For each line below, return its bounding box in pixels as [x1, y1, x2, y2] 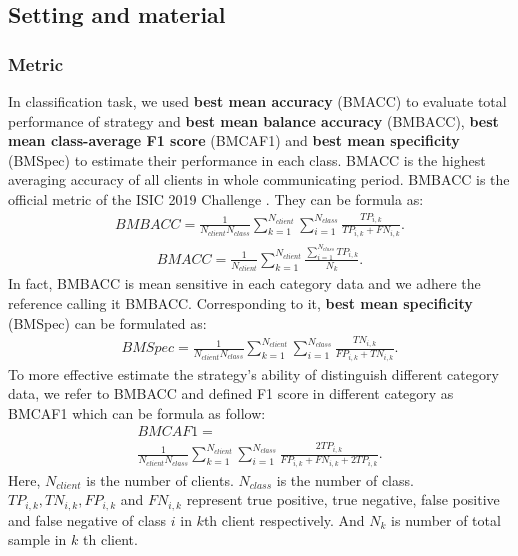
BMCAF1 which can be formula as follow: [8, 402, 266, 423]
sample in [8, 529, 67, 550]
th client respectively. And [203, 509, 365, 530]
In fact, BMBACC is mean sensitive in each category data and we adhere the [8, 273, 481, 294]
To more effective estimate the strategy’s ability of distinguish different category [8, 363, 499, 384]
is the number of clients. [86, 469, 234, 490]
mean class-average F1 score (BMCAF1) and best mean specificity [8, 130, 460, 151]
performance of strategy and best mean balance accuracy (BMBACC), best [8, 110, 499, 131]
